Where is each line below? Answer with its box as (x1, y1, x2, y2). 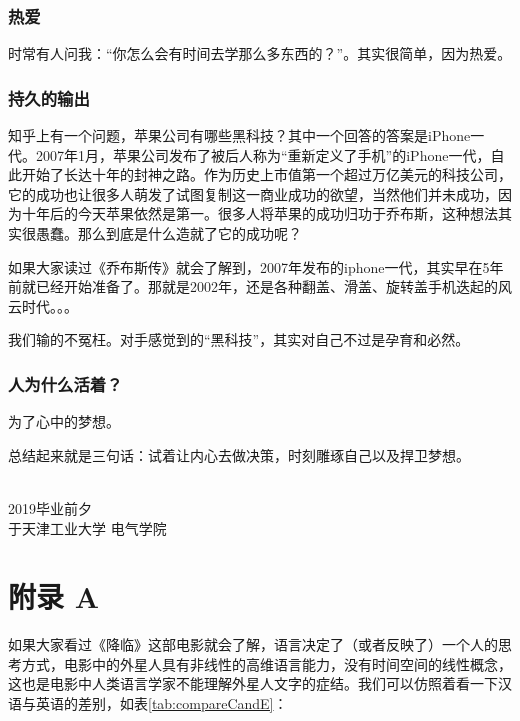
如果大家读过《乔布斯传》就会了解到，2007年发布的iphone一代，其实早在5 (8, 256, 490, 277)
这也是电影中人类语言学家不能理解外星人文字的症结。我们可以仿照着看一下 (8, 673, 498, 694)
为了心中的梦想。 (8, 411, 120, 432)
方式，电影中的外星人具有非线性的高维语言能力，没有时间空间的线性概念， (21, 653, 512, 674)
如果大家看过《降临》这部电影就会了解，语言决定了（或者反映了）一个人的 (8, 634, 498, 655)
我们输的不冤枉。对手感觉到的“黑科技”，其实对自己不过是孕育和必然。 (8, 329, 470, 350)
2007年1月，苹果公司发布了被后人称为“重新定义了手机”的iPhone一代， (35, 144, 491, 165)
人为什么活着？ (8, 371, 123, 396)
